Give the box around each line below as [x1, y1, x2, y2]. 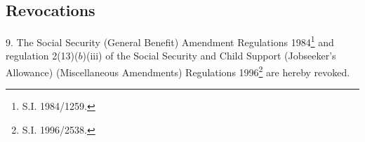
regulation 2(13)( [6, 48, 79, 63]
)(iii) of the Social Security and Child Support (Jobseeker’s [82, 48, 336, 63]
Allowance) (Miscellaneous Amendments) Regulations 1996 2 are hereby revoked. [6, 63, 350, 79]
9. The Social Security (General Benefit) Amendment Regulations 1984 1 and [6, 33, 334, 49]
